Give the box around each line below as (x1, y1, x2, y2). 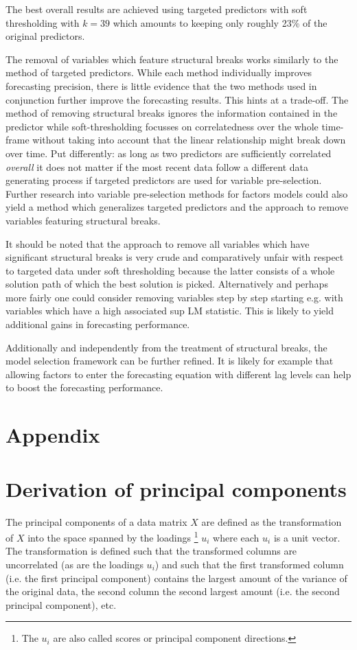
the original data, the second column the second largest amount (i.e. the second (5, 584, 340, 599)
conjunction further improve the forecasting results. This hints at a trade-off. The (5, 92, 349, 106)
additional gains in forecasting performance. (5, 317, 190, 332)
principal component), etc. (5, 597, 117, 612)
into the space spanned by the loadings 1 (27, 529, 198, 544)
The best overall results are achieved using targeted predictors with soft (5, 2, 308, 16)
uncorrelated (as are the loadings (5, 557, 143, 571)
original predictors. (5, 29, 85, 43)
